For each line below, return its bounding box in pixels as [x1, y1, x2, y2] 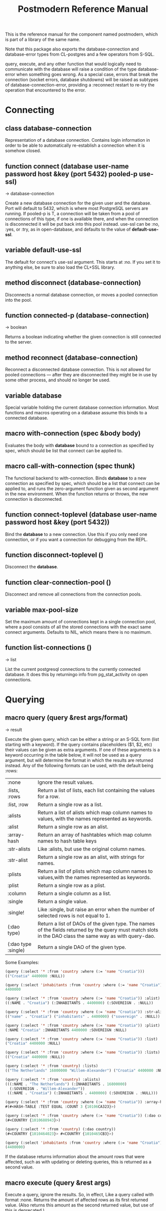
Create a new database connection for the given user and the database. [5, 200, 152, 206]
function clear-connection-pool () [5, 578, 111, 586]
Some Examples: [5, 959, 40, 965]
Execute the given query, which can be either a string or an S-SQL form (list [5, 736, 160, 742]
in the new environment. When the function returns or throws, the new [5, 490, 148, 497]
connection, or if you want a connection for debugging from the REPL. [5, 536, 148, 542]
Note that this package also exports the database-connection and [5, 46, 139, 52]
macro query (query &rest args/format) [5, 714, 128, 722]
